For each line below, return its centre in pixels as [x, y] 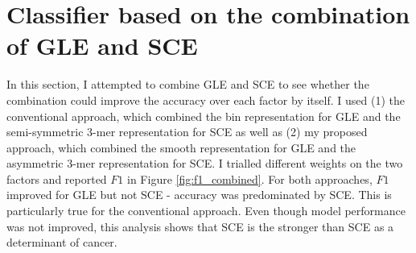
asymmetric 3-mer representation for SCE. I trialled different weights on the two [205, 163]
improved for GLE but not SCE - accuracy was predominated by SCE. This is [199, 195]
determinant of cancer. [62, 242]
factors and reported [57, 178]
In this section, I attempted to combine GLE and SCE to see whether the [188, 84]
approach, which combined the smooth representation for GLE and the [181, 147]
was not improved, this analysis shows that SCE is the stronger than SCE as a [200, 226]
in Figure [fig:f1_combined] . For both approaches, [250, 178]
